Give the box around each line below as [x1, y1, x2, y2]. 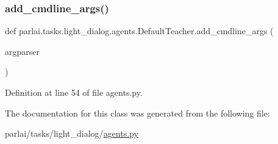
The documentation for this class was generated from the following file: [5, 106, 270, 119]
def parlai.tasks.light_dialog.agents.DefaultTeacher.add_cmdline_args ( [5, 24, 274, 37]
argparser [5, 45, 40, 57]
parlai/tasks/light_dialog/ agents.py [5, 127, 138, 140]
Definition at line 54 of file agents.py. [5, 86, 143, 98]
